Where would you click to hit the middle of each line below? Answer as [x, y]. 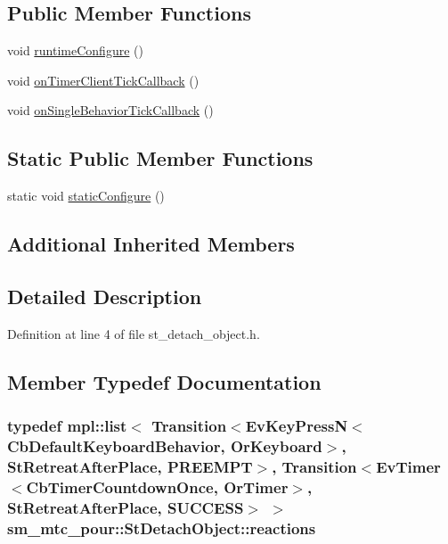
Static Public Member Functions [160, 158]
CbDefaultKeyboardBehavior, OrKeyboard [165, 445]
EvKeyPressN [297, 426]
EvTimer [408, 466]
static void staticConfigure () [86, 196]
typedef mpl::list [67, 426]
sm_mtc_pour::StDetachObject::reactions [162, 528]
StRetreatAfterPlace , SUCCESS [126, 507]
